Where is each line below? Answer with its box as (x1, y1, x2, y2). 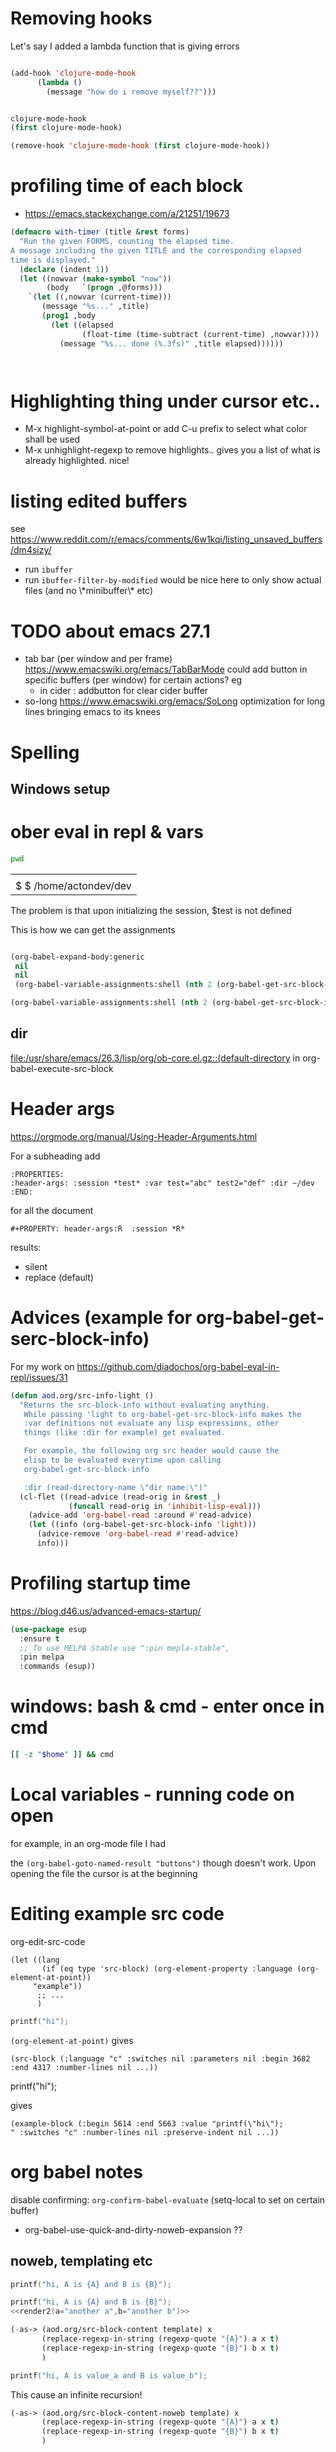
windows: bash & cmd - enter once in (10, 1695, 325, 1718)
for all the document (10, 1204, 94, 1216)
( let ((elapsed (50, 320, 114, 330)
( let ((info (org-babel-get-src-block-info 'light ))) (28, 1520, 257, 1530)
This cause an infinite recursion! (10, 2388, 143, 2401)
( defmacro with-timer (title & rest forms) (10, 227, 190, 237)
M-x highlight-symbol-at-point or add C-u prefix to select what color (24, 423, 308, 435)
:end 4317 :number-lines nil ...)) (10, 2062, 159, 2072)
